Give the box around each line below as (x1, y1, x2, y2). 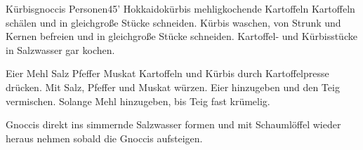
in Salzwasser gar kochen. (6, 42, 115, 57)
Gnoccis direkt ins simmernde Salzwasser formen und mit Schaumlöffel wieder (6, 117, 341, 132)
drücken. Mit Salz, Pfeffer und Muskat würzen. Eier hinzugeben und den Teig (6, 79, 340, 94)
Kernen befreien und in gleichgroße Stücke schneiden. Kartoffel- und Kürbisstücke (6, 29, 357, 43)
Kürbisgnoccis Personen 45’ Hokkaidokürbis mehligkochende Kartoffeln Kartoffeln (6, 1, 355, 15)
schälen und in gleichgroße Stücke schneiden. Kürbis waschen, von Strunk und (6, 15, 341, 29)
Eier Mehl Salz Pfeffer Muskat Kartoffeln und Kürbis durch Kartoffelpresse (6, 66, 329, 81)
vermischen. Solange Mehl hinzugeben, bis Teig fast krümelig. (6, 93, 270, 108)
